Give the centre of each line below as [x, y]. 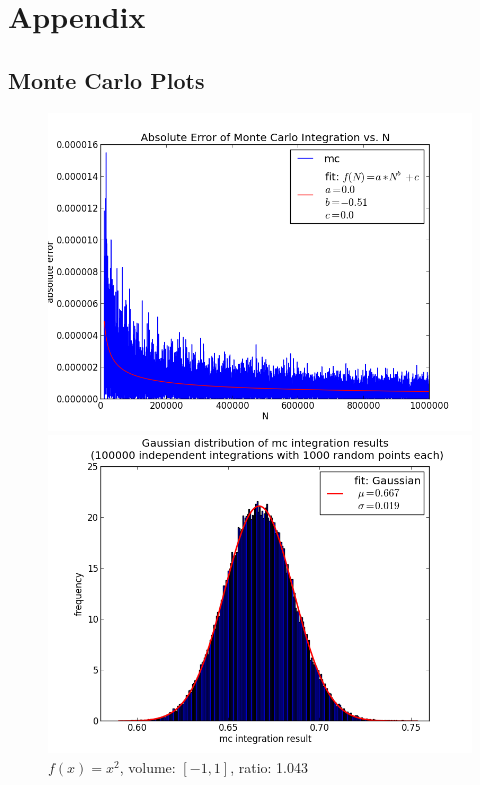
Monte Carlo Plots [106, 79]
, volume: [147, 766]
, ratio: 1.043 [269, 766]
